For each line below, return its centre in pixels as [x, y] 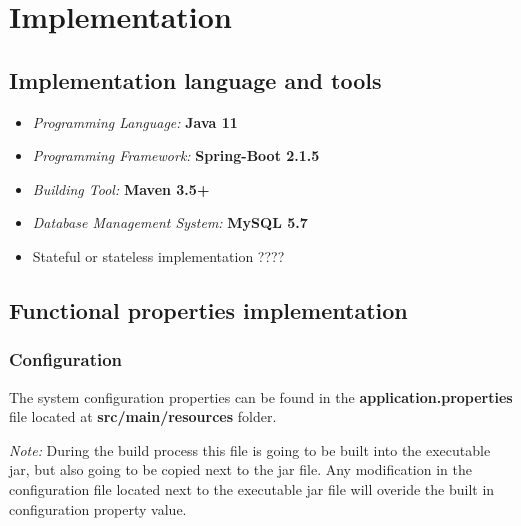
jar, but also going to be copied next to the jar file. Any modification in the [240, 469]
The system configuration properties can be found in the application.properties [261, 396]
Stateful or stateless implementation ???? [158, 255]
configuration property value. [98, 508]
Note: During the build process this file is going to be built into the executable [250, 449]
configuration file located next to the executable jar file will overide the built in [252, 488]
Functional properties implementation [208, 309]
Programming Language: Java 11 [135, 121]
